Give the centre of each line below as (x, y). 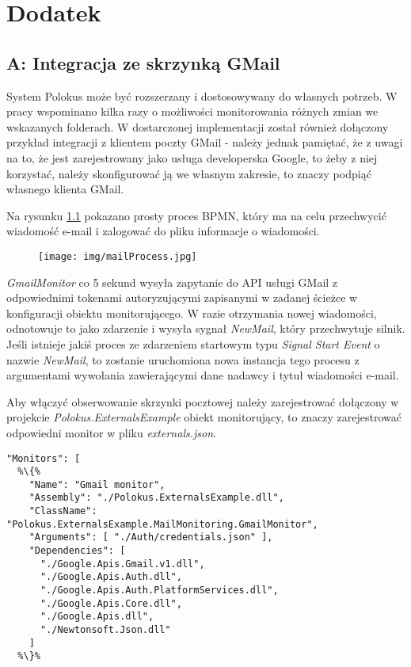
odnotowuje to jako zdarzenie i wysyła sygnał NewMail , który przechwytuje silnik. (206, 328)
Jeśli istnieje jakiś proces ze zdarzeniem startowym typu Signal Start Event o (193, 343)
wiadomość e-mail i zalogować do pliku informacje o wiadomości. (163, 231)
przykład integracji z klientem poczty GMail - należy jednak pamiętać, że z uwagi (205, 142)
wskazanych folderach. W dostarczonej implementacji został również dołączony (198, 126)
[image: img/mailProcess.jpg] (118, 256)
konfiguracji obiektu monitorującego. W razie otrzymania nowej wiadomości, (192, 313)
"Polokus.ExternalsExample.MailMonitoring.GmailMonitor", (162, 524)
